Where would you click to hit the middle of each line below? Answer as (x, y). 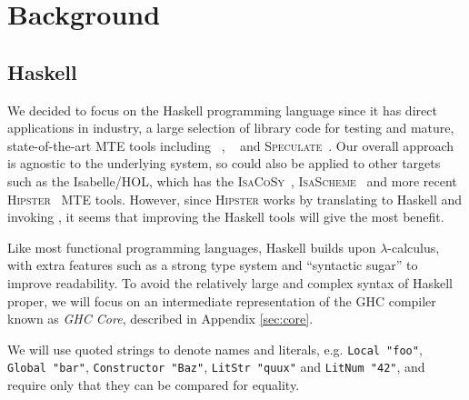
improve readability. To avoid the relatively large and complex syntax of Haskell (230, 282)
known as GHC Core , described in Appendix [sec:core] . (160, 319)
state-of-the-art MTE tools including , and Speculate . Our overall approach (231, 145)
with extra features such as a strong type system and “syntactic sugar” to (213, 265)
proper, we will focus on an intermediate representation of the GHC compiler (222, 300)
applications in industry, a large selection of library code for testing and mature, (231, 128)
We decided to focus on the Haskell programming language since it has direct (222, 110)
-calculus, (414, 247)
